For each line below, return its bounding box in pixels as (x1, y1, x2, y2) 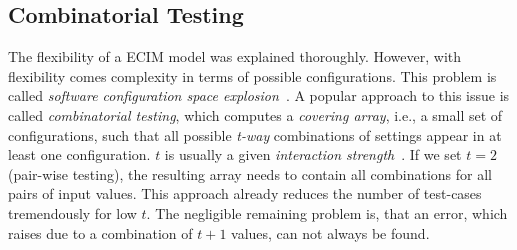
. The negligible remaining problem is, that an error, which (146, 202, 508, 223)
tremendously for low (8, 202, 137, 223)
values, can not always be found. (231, 222, 430, 243)
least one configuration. (8, 144, 151, 165)
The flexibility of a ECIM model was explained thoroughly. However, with (8, 46, 462, 67)
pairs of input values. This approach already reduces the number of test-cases (8, 183, 482, 204)
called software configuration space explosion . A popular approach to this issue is (8, 85, 510, 106)
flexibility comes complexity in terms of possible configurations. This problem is (8, 65, 497, 86)
